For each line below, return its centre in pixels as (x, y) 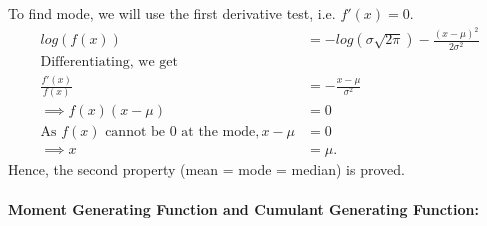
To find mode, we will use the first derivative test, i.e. (172, 13)
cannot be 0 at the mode (180, 132)
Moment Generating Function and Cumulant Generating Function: (243, 208)
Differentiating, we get (109, 61)
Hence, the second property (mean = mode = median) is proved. (206, 169)
